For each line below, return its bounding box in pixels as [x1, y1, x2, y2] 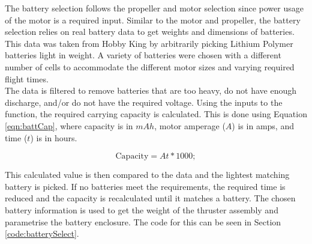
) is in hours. [30, 131, 77, 144]
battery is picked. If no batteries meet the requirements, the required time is [5, 180, 286, 192]
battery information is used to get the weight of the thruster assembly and [5, 203, 278, 216]
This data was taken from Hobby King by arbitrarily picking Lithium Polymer [5, 37, 293, 49]
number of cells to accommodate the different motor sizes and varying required [5, 60, 295, 73]
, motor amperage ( [154, 119, 226, 132]
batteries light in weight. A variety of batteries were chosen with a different [5, 49, 281, 61]
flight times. [5, 72, 49, 85]
